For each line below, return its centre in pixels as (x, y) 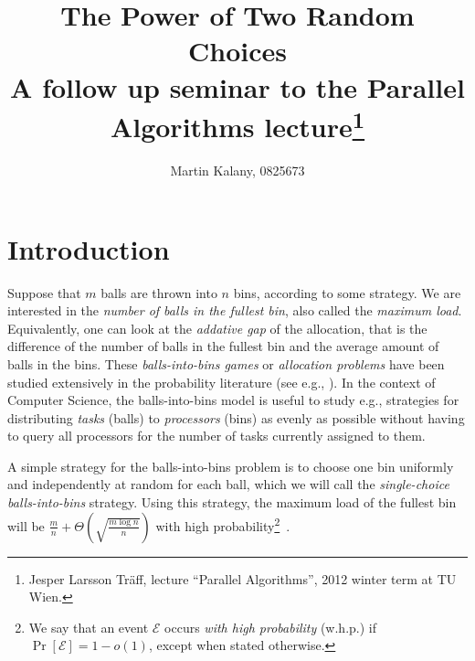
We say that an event (89, 627)
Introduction (89, 248)
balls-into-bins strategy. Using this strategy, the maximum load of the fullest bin (232, 502)
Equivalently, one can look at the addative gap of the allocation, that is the (217, 328)
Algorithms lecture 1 (237, 124)
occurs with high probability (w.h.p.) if (271, 627)
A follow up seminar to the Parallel (237, 86)
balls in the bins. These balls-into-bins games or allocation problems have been (226, 363)
